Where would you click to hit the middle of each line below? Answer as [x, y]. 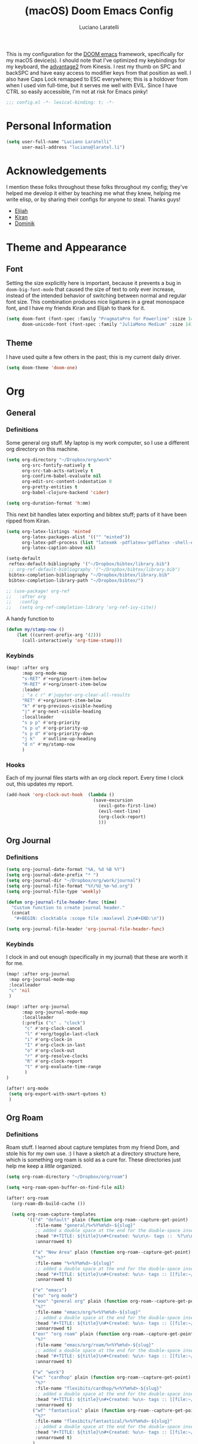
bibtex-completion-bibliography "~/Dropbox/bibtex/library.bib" [89, 575]
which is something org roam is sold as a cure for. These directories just [94, 1160]
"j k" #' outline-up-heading [59, 739]
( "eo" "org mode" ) [55, 1296]
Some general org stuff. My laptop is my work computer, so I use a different [98, 442]
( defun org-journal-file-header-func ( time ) [62, 902]
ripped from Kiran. [28, 521]
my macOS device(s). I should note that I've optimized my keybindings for [96, 60]
